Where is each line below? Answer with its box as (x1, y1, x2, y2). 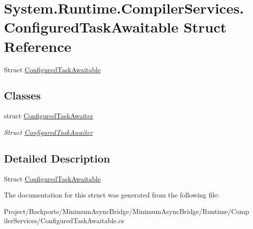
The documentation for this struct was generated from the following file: (4, 190, 219, 200)
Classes (4, 88, 41, 103)
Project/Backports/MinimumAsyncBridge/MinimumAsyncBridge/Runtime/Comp (4, 206, 249, 216)
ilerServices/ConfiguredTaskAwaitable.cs (4, 215, 124, 226)
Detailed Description (4, 150, 110, 165)
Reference (4, 36, 72, 56)
